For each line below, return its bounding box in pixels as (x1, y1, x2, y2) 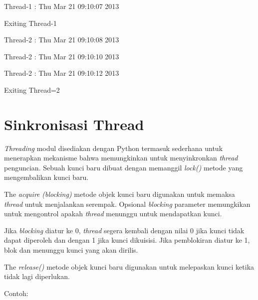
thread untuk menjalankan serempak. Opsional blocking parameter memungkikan (4, 198, 251, 209)
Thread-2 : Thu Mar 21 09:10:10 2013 (4, 51, 119, 61)
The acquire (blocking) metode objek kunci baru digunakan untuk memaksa (4, 189, 235, 199)
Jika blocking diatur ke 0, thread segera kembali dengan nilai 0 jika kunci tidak (4, 225, 245, 235)
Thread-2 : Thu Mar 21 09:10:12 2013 (4, 68, 119, 78)
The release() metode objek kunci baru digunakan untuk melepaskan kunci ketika (4, 261, 255, 272)
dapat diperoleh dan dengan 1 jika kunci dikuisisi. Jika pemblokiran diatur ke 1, (4, 235, 250, 245)
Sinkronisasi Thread (4, 114, 144, 134)
